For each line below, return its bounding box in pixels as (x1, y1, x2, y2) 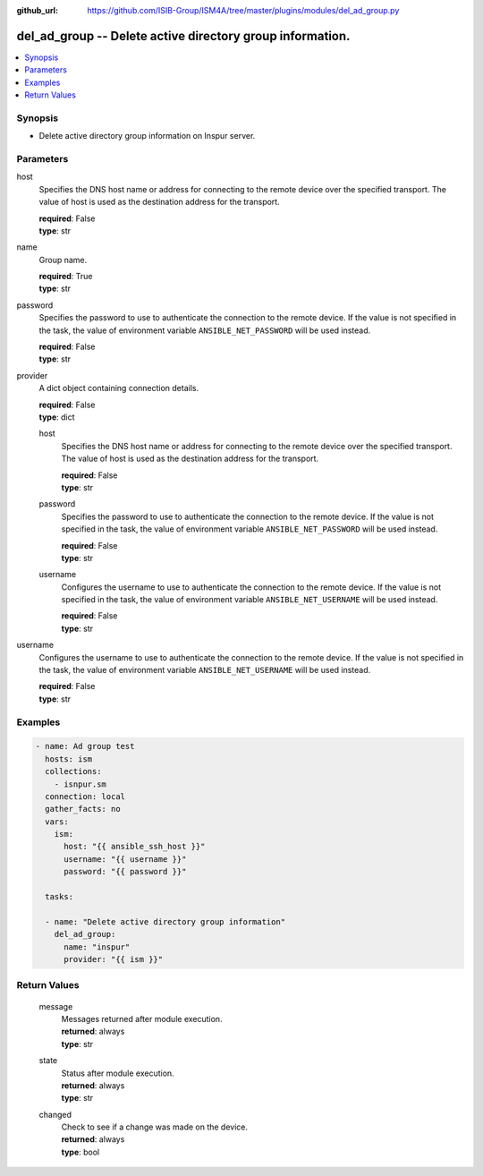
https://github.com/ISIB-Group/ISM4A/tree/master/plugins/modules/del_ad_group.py (87, 5, 400, 15)
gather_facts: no (45, 804, 121, 814)
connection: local (45, 791, 125, 801)
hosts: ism (45, 754, 93, 764)
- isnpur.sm (54, 779, 107, 789)
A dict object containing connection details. (38, 383, 199, 394)
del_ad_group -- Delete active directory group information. (16, 28, 351, 44)
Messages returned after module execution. (61, 1013, 223, 1024)
